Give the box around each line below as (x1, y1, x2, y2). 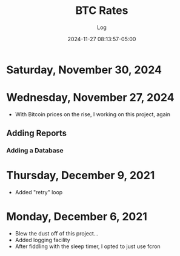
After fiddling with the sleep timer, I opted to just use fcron (15, 243, 161, 250)
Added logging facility (15, 237, 71, 244)
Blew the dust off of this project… (15, 230, 99, 237)
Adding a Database (6, 146, 64, 155)
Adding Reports (6, 128, 67, 139)
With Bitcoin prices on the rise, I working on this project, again (15, 110, 171, 118)
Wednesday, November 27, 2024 (6, 91, 175, 105)
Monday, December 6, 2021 (6, 210, 147, 224)
